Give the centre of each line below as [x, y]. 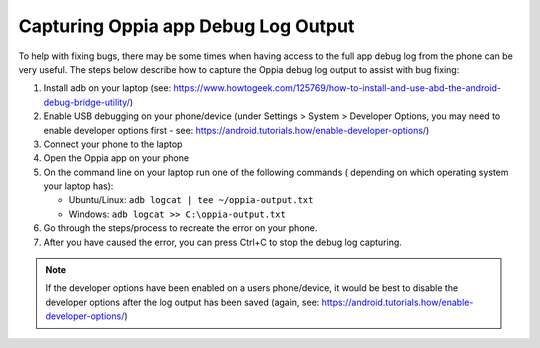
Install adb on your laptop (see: [107, 88]
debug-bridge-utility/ [86, 102]
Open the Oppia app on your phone [116, 158]
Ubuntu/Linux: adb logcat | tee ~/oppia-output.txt [191, 200]
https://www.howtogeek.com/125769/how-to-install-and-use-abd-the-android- [337, 88]
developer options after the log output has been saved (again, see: [182, 302]
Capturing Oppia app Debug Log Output [186, 26]
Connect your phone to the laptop [113, 144]
